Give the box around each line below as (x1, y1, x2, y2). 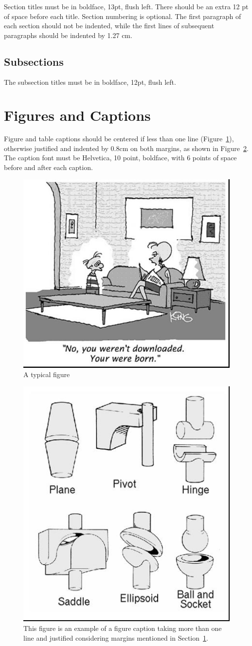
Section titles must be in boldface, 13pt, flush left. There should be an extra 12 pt (4, 1, 249, 11)
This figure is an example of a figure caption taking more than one (23, 623, 222, 633)
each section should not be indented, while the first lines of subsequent (4, 20, 215, 31)
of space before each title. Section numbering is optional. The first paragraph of (4, 11, 241, 21)
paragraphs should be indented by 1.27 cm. (4, 30, 132, 40)
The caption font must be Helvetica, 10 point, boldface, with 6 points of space (4, 152, 237, 163)
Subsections (4, 54, 64, 69)
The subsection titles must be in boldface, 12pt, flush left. (4, 76, 176, 87)
